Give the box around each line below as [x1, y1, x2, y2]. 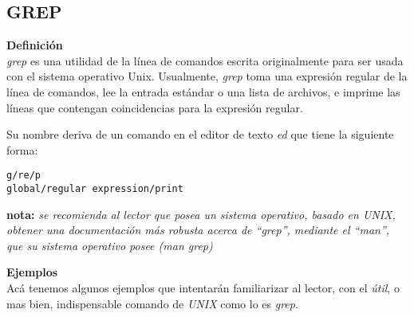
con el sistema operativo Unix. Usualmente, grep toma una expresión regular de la [6, 68, 408, 84]
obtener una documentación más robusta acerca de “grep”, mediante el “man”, [6, 221, 390, 238]
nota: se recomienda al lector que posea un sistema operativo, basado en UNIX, [6, 205, 396, 222]
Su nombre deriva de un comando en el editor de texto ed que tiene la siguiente [6, 126, 394, 143]
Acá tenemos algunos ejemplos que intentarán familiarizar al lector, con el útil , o [6, 280, 400, 296]
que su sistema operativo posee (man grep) [6, 237, 213, 253]
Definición [6, 37, 63, 53]
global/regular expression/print [6, 183, 183, 195]
